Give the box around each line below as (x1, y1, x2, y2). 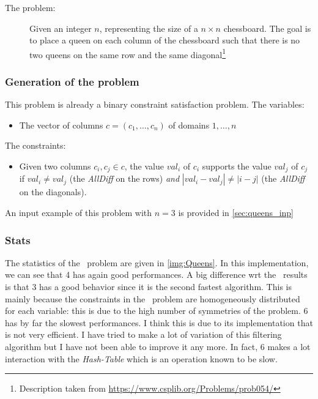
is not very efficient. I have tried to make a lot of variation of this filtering (5, 328, 282, 341)
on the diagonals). (19, 185, 87, 198)
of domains (168, 118, 210, 131)
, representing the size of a (99, 21, 198, 34)
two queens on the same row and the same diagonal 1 (29, 46, 226, 61)
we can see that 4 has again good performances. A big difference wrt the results (5, 268, 308, 281)
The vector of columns (19, 118, 103, 131)
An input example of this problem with (5, 206, 152, 219)
